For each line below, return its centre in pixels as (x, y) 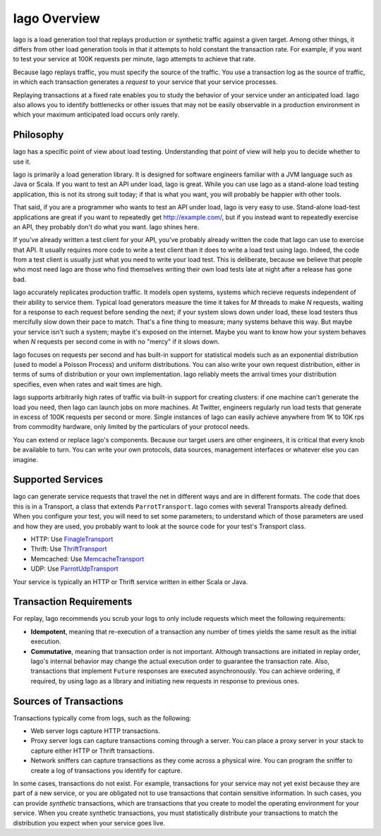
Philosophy (38, 135)
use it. (22, 162)
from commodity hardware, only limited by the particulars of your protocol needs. (131, 427)
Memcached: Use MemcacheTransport (87, 559)
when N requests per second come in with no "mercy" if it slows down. (116, 341)
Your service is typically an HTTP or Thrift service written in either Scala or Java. (131, 581)
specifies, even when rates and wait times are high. (87, 384)
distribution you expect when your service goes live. (89, 823)
